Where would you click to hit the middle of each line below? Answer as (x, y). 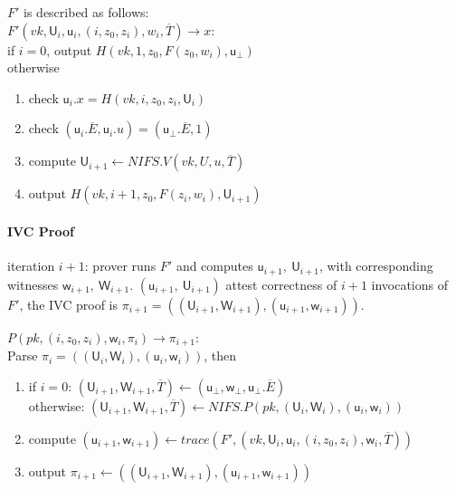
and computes (214, 266)
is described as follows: (86, 12)
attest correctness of (281, 284)
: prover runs (120, 266)
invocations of (410, 284)
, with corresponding (376, 266)
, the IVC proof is (68, 304)
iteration (31, 266)
